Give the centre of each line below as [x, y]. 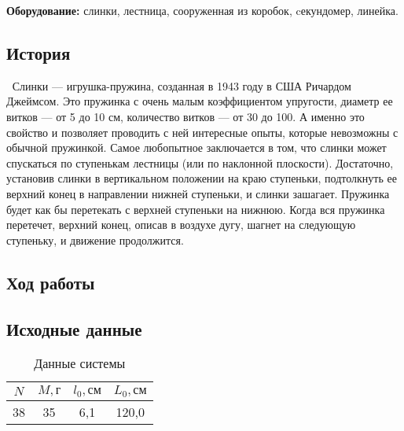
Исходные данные [74, 328]
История [39, 52]
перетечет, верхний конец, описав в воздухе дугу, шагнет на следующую [181, 225]
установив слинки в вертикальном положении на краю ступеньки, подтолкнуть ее [202, 178]
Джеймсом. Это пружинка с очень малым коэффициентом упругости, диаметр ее [200, 101]
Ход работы [51, 282]
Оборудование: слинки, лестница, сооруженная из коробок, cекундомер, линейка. [202, 10]
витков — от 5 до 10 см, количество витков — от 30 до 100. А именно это [185, 116]
